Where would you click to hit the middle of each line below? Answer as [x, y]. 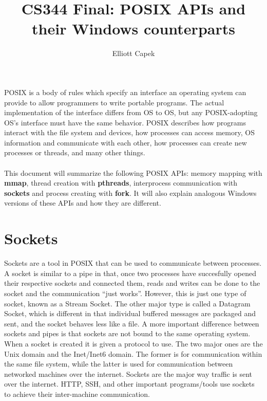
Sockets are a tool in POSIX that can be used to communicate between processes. [133, 263]
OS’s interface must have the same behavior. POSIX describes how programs [125, 122]
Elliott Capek [133, 53]
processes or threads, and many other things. [75, 152]
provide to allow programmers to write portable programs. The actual [114, 102]
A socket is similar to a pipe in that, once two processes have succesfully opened [130, 273]
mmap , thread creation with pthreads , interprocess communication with [121, 183]
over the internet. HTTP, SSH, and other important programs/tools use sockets [129, 384]
